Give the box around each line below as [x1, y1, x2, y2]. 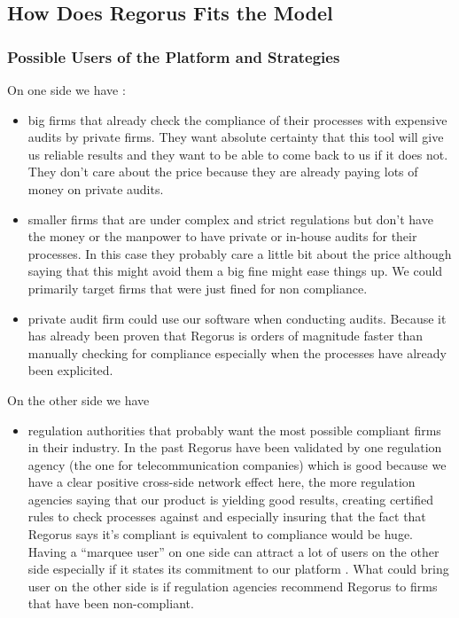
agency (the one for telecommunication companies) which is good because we [27, 455, 447, 473]
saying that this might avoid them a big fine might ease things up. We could [27, 262, 443, 280]
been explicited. [27, 361, 113, 379]
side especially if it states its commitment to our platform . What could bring [27, 559, 449, 578]
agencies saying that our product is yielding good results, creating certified [27, 489, 433, 508]
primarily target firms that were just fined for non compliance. [27, 278, 368, 297]
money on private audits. [27, 179, 164, 198]
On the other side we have [7, 390, 150, 409]
